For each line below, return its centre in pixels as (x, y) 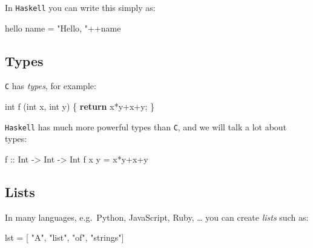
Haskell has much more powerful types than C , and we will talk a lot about (146, 126)
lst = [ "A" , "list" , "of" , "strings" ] (64, 237)
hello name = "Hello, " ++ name (63, 28)
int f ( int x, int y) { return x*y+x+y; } (80, 106)
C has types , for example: (51, 86)
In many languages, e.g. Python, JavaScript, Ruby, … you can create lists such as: (157, 217)
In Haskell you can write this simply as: (80, 7)
